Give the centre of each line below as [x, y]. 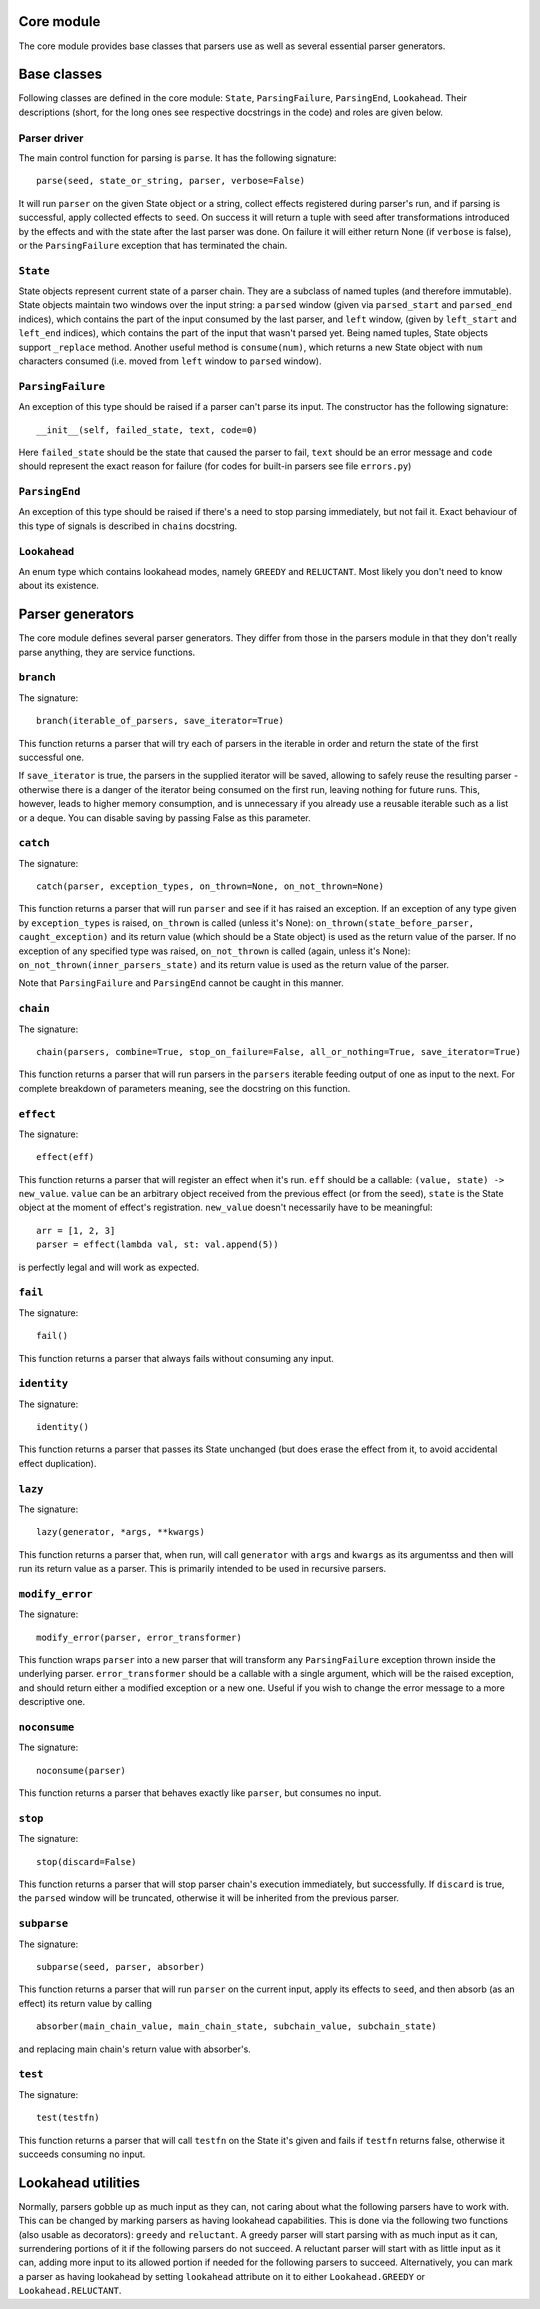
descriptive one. [52, 1702]
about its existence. [59, 586]
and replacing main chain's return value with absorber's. [135, 2049]
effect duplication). [57, 1463]
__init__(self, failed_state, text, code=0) [147, 429]
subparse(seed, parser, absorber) [120, 1967]
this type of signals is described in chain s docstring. [128, 526]
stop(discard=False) [86, 1861]
